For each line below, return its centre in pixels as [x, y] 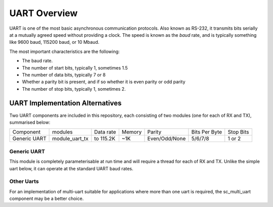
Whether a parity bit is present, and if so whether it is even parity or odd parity [104, 82]
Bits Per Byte [207, 132]
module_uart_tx [70, 139]
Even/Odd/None [167, 139]
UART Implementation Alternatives [65, 103]
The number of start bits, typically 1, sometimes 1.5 [75, 67]
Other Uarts [24, 181]
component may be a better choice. [47, 198]
